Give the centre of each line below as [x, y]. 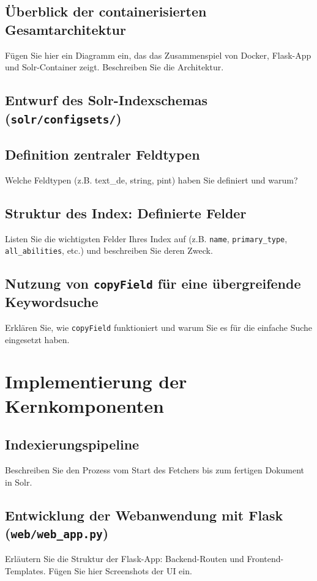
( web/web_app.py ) [57, 533]
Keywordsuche [52, 302]
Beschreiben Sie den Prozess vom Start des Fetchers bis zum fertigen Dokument [155, 470]
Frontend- [265, 559]
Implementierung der [96, 381]
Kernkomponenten [84, 405]
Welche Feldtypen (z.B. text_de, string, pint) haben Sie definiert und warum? [151, 179]
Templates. [25, 570]
